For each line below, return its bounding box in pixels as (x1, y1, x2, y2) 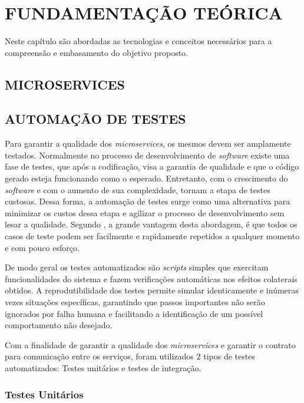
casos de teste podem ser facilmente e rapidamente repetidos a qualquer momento (5, 230, 300, 242)
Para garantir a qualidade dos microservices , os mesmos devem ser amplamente (5, 137, 291, 150)
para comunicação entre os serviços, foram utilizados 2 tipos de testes (5, 350, 255, 362)
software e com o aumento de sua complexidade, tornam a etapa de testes (5, 183, 270, 196)
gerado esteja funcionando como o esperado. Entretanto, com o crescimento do (5, 172, 288, 184)
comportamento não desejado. (5, 319, 113, 331)
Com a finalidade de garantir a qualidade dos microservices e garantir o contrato (5, 338, 296, 351)
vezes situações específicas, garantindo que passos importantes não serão (5, 296, 265, 308)
